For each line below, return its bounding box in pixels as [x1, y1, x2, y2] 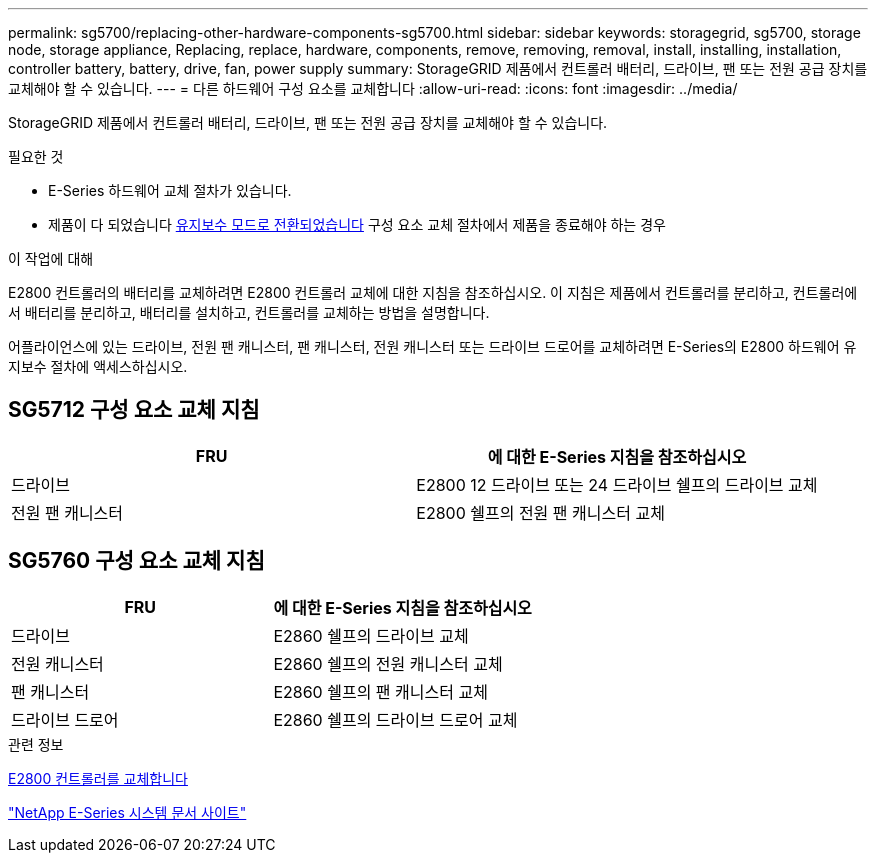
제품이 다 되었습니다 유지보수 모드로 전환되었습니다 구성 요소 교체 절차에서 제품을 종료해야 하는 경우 [48, 216, 666, 233]
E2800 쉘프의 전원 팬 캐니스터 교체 [416, 502, 665, 523]
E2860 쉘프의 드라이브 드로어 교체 [273, 709, 518, 730]
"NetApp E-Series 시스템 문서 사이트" [8, 803, 247, 821]
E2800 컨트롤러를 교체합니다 [8, 769, 188, 787]
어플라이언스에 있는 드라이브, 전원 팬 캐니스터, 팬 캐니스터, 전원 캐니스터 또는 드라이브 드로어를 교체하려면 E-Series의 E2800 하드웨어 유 [8, 338, 857, 355]
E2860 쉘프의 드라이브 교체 [273, 625, 469, 646]
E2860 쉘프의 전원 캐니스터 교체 [273, 653, 503, 674]
